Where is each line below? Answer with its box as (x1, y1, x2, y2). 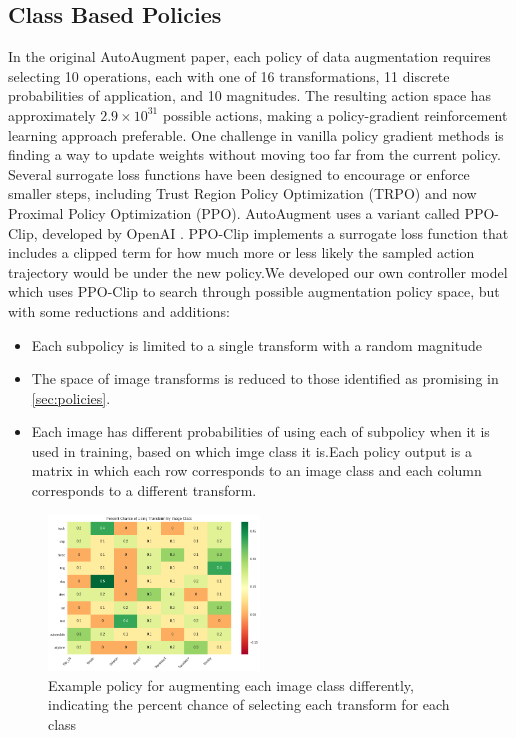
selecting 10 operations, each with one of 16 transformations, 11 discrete (8, 65, 450, 86)
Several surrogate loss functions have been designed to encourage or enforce (8, 163, 470, 184)
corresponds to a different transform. (31, 480, 257, 501)
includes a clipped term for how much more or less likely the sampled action (8, 242, 475, 263)
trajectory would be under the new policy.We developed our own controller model (8, 261, 508, 282)
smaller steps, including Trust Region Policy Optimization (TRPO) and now (8, 183, 477, 204)
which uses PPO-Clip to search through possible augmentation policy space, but (8, 281, 500, 302)
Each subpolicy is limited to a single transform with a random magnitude (31, 334, 482, 355)
